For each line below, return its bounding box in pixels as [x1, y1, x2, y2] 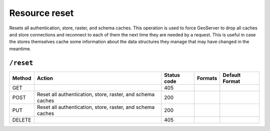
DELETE [12, 116, 31, 123]
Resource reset [9, 7, 74, 18]
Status [164, 71, 180, 78]
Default [222, 71, 241, 78]
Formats [196, 75, 217, 82]
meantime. [9, 45, 31, 52]
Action [36, 75, 53, 82]
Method [12, 75, 31, 82]
